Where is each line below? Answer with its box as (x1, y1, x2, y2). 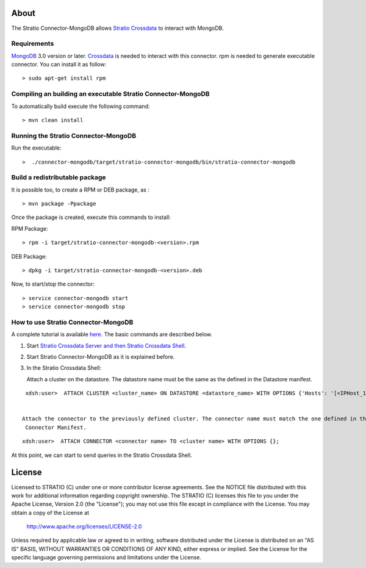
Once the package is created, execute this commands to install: (11, 214, 171, 221)
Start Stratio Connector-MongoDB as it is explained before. (26, 353, 175, 361)
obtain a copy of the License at (11, 509, 90, 516)
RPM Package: (11, 225, 48, 232)
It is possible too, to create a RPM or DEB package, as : (11, 186, 149, 193)
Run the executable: (11, 144, 62, 152)
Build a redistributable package (11, 173, 106, 182)
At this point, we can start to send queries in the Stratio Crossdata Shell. (11, 451, 192, 459)
